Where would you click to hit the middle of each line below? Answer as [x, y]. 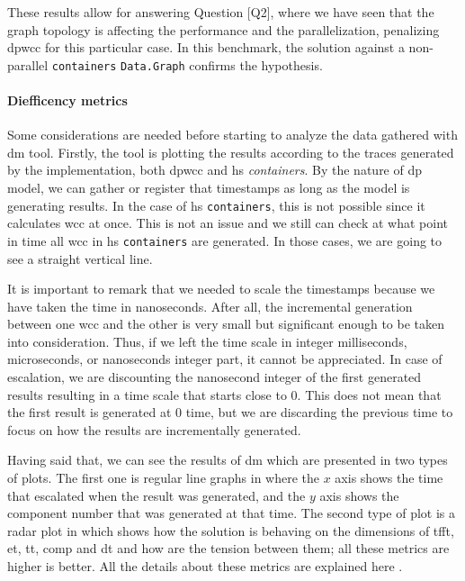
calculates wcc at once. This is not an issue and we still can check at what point [228, 223]
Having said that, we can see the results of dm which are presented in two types [228, 460]
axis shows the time [389, 478]
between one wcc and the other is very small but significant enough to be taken [226, 324]
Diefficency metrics [67, 100]
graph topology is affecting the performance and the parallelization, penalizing [224, 29]
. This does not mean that [369, 394]
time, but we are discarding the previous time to [319, 412]
